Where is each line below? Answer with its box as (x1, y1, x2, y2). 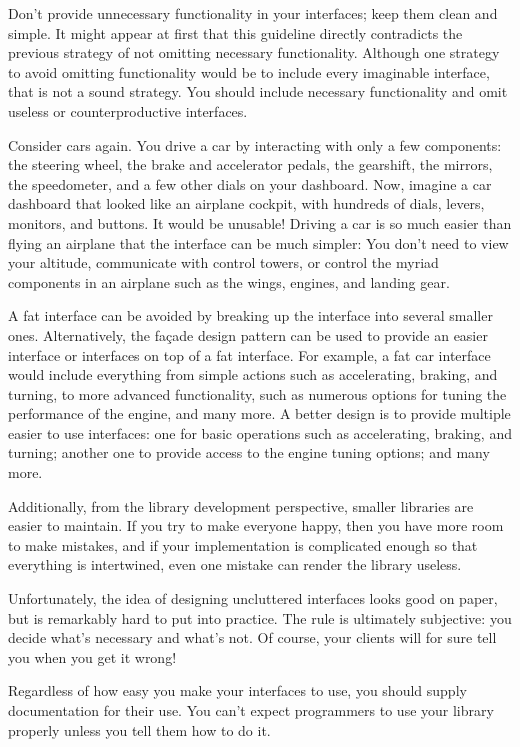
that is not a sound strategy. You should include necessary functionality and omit (8, 81, 508, 102)
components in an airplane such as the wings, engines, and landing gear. (8, 271, 450, 292)
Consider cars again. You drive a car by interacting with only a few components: (8, 134, 502, 155)
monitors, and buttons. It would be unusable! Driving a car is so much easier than (8, 212, 512, 233)
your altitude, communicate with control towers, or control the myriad (8, 252, 439, 273)
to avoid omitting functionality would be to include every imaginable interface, (8, 61, 490, 82)
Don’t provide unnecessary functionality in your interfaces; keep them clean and (8, 3, 498, 23)
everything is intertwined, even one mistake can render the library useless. (8, 554, 462, 575)
